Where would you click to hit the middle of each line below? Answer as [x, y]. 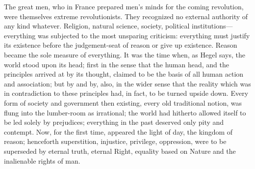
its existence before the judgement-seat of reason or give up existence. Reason [121, 45]
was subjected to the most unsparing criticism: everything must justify [144, 35]
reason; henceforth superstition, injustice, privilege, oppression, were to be [115, 141]
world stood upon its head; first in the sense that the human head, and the [116, 64]
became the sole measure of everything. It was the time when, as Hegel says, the [125, 54]
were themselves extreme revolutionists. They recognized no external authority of [126, 16]
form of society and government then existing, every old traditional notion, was [123, 102]
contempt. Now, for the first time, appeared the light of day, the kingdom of [118, 131]
